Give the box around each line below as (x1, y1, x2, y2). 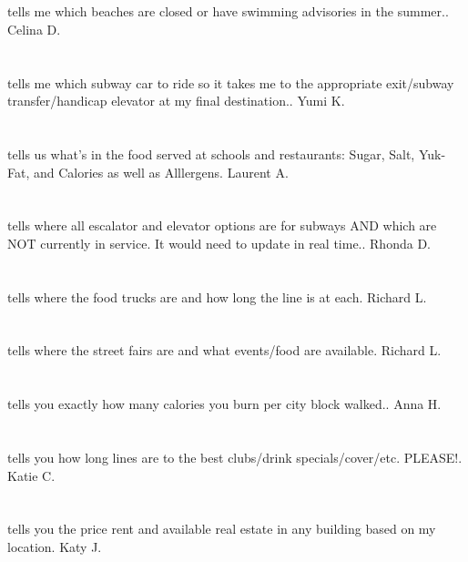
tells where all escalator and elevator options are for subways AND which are (7, 216, 437, 235)
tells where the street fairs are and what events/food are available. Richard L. (7, 341, 442, 360)
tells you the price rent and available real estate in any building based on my (7, 519, 436, 538)
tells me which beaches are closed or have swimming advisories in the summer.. (7, 2, 449, 21)
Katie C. (7, 465, 56, 485)
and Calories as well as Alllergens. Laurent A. (33, 162, 289, 181)
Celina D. (7, 19, 61, 38)
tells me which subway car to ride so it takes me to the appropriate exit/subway (7, 73, 454, 92)
